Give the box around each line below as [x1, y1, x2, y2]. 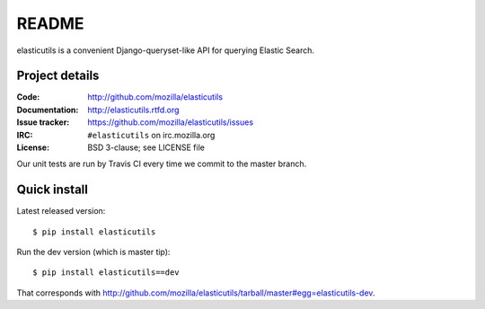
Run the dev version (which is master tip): [16, 247, 171, 258]
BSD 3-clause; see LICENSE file [87, 142, 206, 153]
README [16, 13, 84, 33]
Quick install [16, 182, 89, 198]
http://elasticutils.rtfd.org [87, 104, 180, 115]
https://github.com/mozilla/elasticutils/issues [87, 117, 254, 128]
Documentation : [16, 104, 79, 115]
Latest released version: [16, 206, 106, 216]
